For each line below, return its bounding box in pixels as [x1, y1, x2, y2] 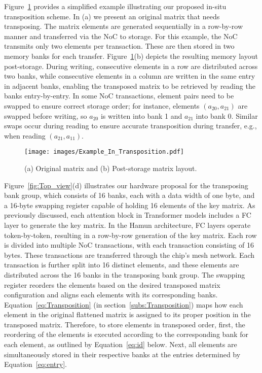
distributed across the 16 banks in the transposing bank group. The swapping [4, 269, 245, 280]
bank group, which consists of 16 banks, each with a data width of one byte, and [4, 190, 255, 200]
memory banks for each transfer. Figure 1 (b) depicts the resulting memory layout [4, 50, 258, 61]
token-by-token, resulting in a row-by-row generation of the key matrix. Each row [4, 229, 257, 240]
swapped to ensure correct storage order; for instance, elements [4, 100, 200, 111]
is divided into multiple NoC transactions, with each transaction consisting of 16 [4, 240, 254, 250]
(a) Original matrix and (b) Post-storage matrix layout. [24, 162, 197, 173]
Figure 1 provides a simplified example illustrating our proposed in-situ [4, 1, 227, 11]
